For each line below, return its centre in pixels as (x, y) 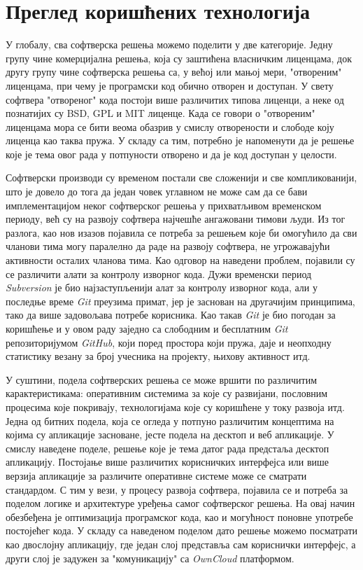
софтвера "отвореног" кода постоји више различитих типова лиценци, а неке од (175, 99)
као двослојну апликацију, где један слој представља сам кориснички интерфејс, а (181, 544)
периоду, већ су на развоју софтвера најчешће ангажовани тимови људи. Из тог (176, 219)
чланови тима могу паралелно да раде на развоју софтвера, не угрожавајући (168, 246)
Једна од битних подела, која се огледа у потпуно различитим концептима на (170, 420)
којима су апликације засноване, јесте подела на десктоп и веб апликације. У (170, 435)
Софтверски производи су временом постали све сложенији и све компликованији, (181, 178)
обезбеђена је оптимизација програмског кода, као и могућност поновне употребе (179, 516)
